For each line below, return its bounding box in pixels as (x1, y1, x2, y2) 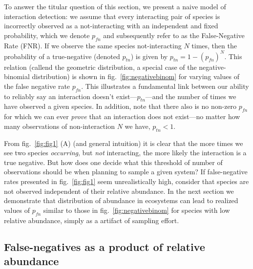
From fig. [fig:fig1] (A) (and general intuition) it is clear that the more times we (4, 138, 243, 148)
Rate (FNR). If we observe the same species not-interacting (4, 40, 182, 50)
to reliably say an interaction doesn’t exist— (4, 91, 137, 101)
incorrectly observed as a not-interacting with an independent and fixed (4, 21, 218, 31)
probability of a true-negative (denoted (4, 51, 120, 61)
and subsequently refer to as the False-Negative (103, 30, 245, 40)
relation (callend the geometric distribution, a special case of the (4, 62, 197, 72)
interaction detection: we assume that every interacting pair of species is (4, 11, 220, 21)
